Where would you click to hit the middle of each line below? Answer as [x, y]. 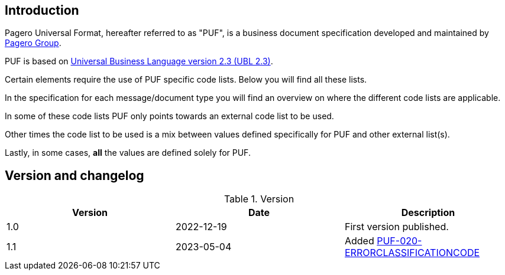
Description [428, 213]
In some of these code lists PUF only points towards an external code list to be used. [169, 116]
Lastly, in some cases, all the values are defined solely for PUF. [128, 153]
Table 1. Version [259, 199]
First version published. [396, 227]
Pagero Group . [33, 43]
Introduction [42, 10]
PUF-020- [399, 241]
